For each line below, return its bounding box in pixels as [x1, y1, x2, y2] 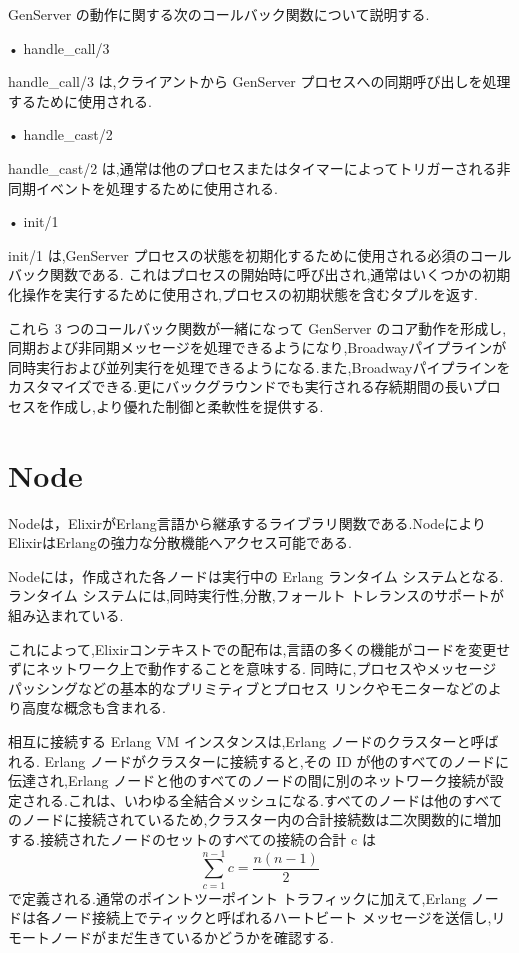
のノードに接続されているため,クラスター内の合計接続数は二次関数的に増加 [8, 809, 502, 830]
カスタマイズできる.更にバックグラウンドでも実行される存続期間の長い [8, 376, 473, 397]
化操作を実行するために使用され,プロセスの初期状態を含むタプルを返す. [8, 283, 478, 304]
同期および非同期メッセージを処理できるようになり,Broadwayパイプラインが [8, 337, 507, 358]
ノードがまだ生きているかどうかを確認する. [49, 926, 334, 947]
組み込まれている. [8, 605, 124, 625]
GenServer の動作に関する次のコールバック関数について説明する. [8, 4, 430, 24]
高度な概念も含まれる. [21, 697, 166, 718]
